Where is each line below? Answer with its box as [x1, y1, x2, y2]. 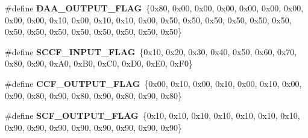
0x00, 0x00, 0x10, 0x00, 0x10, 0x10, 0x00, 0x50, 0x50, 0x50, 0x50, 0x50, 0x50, [5, 13, 292, 26]
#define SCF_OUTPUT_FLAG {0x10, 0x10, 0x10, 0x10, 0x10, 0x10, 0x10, [5, 109, 300, 122]
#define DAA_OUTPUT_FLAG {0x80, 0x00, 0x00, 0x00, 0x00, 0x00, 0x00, [5, 2, 304, 14]
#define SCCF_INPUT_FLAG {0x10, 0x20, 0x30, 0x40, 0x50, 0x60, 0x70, [5, 45, 297, 58]
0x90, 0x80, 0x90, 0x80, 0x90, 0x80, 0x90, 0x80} [5, 89, 183, 101]
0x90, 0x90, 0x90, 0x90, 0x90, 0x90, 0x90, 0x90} [5, 121, 183, 133]
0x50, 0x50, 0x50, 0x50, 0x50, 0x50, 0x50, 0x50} [5, 25, 183, 38]
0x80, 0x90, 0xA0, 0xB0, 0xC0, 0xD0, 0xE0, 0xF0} [5, 57, 193, 70]
